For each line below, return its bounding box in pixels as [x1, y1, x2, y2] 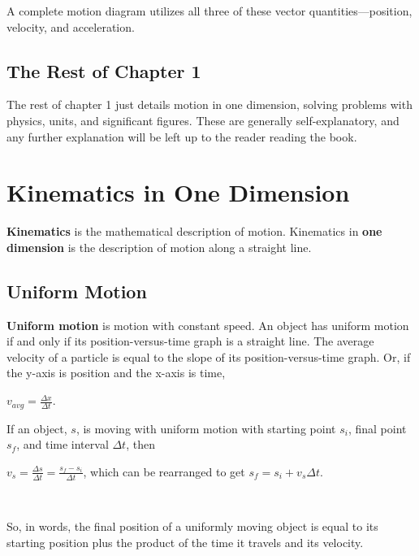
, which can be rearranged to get [83, 463, 245, 480]
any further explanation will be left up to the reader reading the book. [6, 128, 357, 145]
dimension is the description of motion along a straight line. [6, 238, 312, 255]
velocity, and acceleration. [6, 18, 135, 35]
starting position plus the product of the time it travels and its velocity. [6, 533, 364, 550]
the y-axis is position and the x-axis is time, [6, 364, 226, 381]
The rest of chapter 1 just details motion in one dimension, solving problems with [6, 96, 413, 113]
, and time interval [16, 436, 109, 453]
